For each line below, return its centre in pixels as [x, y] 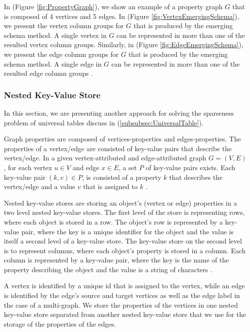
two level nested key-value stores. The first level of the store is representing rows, [124, 212]
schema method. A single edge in [53, 63]
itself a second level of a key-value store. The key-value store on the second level [123, 241]
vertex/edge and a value [40, 186]
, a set [128, 167]
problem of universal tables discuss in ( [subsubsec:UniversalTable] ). [104, 122]
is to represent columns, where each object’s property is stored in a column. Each [125, 250]
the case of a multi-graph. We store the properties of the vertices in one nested [121, 305]
